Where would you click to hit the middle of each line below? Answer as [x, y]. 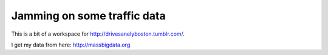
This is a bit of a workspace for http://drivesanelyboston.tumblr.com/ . [98, 34]
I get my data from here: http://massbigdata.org [71, 45]
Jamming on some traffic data [89, 16]
